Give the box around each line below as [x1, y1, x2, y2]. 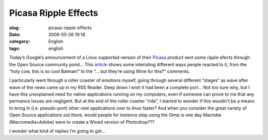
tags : [9, 45, 20, 51]
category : [9, 39, 30, 45]
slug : [9, 25, 20, 31]
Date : [9, 31, 21, 37]
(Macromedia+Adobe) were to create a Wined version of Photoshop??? [9, 119, 155, 125]
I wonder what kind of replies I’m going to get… [9, 128, 106, 134]
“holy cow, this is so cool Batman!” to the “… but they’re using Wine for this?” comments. [9, 68, 191, 74]
